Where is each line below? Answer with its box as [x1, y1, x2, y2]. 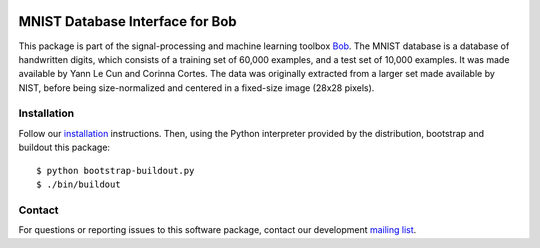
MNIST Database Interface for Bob [18, 13, 237, 30]
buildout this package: [18, 141, 110, 154]
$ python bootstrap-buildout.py [36, 165, 195, 176]
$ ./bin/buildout [36, 179, 121, 190]
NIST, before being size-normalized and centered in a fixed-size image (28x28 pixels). [18, 81, 375, 94]
